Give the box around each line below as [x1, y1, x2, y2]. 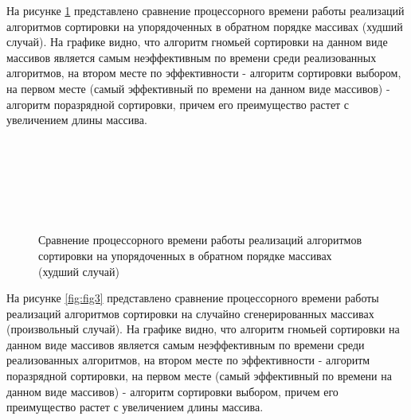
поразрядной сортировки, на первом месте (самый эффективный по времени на [6, 367, 392, 384]
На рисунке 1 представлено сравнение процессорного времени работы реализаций [6, 2, 405, 18]
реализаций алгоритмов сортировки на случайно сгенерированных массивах [6, 305, 374, 321]
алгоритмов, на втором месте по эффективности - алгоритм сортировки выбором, [6, 64, 401, 81]
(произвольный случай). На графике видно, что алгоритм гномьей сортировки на [6, 321, 400, 337]
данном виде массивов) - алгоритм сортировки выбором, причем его [6, 383, 339, 399]
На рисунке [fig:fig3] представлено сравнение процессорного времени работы [6, 290, 379, 306]
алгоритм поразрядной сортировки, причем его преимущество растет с [6, 95, 350, 112]
